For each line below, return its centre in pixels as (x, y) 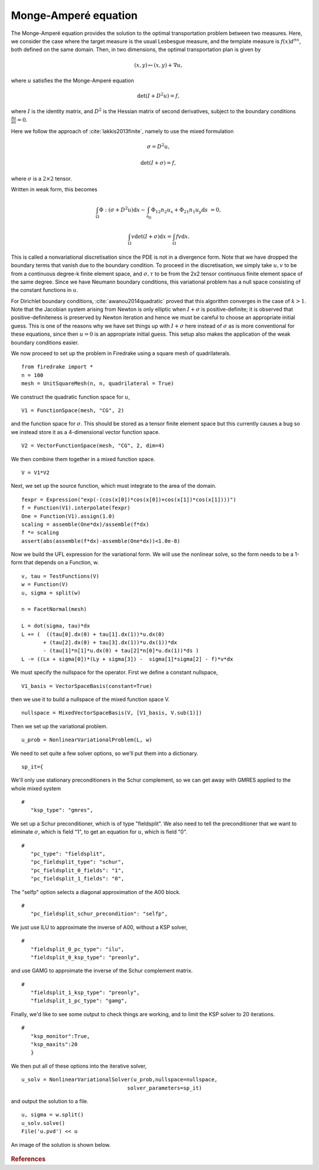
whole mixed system (36, 788)
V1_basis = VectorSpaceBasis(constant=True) (87, 686)
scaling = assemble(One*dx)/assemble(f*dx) (85, 524)
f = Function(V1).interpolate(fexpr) (76, 508)
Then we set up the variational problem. (59, 726)
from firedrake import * (57, 367)
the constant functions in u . (45, 290)
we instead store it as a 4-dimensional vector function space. (85, 432)
